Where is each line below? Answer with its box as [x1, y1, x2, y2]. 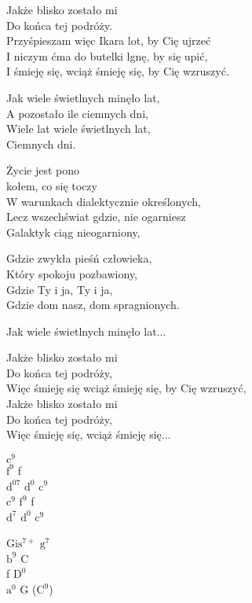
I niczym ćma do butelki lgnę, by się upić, [6, 47, 208, 64]
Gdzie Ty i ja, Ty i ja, [6, 281, 113, 297]
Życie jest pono [6, 162, 80, 178]
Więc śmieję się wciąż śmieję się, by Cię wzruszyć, [6, 380, 247, 396]
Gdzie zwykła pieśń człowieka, [6, 250, 152, 267]
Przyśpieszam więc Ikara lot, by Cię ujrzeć [6, 32, 211, 49]
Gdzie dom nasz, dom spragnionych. [6, 296, 180, 313]
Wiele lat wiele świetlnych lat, [6, 120, 151, 137]
